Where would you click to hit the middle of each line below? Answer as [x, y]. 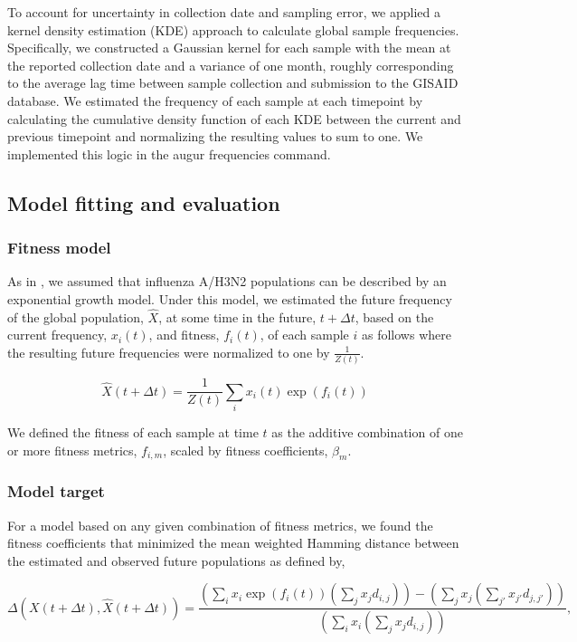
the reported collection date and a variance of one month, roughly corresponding [231, 65]
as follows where [406, 335]
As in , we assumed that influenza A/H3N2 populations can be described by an [227, 281]
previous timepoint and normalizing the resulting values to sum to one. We [215, 136]
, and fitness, [184, 335]
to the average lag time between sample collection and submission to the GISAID [233, 83]
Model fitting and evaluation [144, 202]
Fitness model [59, 248]
